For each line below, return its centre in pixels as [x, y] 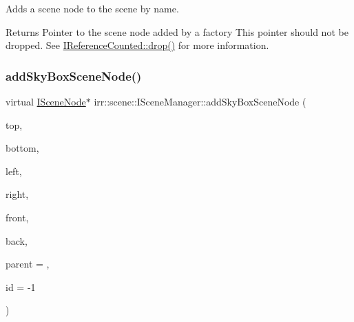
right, [17, 194]
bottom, [22, 148]
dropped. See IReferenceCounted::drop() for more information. [137, 45]
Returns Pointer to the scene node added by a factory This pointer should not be [177, 31]
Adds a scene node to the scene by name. [92, 8]
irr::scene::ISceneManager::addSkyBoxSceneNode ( [200, 101]
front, [17, 217]
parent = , [28, 264]
